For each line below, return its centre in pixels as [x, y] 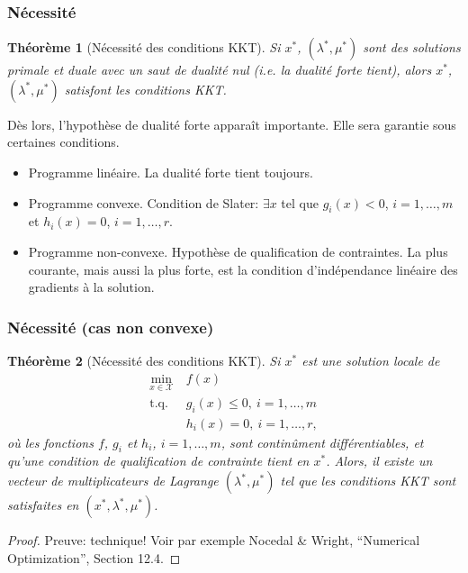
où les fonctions [50, 442]
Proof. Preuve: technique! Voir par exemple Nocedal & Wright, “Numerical [214, 540]
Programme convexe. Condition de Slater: [144, 202]
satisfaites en [43, 505]
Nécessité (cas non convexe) [111, 327]
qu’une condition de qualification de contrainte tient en [158, 461]
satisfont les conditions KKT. [145, 89]
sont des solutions [412, 47]
